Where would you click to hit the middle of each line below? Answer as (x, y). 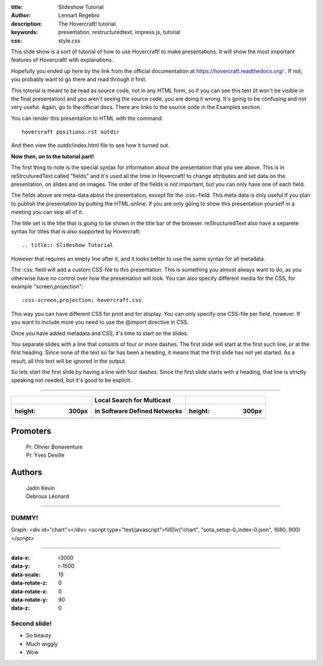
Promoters (31, 431)
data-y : (20, 566)
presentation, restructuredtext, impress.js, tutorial (119, 32)
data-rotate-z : (29, 583)
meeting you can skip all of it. (47, 212)
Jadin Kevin (40, 488)
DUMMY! (25, 517)
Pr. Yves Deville (45, 455)
